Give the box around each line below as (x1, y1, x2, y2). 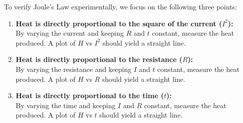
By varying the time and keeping (15, 100, 116, 110)
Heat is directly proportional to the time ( (15, 90, 164, 101)
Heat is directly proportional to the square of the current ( (15, 18, 222, 28)
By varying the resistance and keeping (15, 63, 131, 74)
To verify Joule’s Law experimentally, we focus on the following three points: (4, 1, 237, 11)
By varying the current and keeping (15, 28, 124, 38)
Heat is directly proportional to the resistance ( (15, 54, 182, 64)
